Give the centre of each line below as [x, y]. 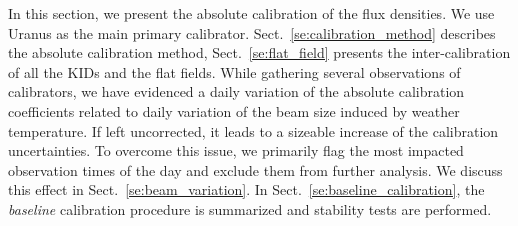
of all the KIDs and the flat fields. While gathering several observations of [234, 71]
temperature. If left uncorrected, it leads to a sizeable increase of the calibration [253, 130]
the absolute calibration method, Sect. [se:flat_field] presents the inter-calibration [259, 52]
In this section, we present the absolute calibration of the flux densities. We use [251, 13]
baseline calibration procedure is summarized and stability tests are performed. [250, 208]
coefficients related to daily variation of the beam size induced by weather [234, 110]
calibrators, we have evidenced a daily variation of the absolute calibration [236, 91]
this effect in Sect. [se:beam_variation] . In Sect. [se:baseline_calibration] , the [246, 189]
